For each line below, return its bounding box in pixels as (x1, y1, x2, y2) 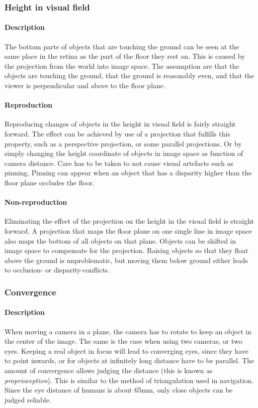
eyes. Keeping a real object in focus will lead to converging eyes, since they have (4, 345, 249, 356)
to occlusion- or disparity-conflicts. (4, 265, 110, 275)
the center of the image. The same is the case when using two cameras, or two (4, 336, 242, 346)
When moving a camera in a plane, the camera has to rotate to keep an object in (4, 326, 252, 336)
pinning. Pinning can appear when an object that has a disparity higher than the (4, 167, 252, 178)
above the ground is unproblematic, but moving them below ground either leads (4, 255, 248, 265)
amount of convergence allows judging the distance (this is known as (4, 365, 213, 375)
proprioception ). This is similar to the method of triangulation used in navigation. (4, 375, 254, 385)
